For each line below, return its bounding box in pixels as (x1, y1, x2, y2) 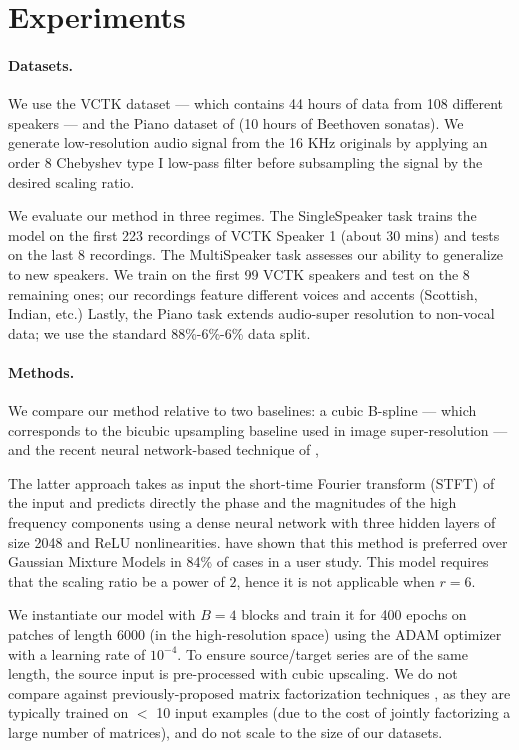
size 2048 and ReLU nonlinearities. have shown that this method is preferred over (8, 531, 508, 552)
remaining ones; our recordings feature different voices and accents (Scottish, (8, 283, 478, 304)
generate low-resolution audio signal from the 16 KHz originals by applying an (8, 132, 488, 153)
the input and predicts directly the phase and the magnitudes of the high (8, 492, 457, 513)
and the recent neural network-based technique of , (8, 439, 319, 460)
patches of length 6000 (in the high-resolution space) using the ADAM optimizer (8, 624, 502, 645)
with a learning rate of (8, 643, 146, 664)
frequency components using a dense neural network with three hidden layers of (8, 512, 496, 533)
